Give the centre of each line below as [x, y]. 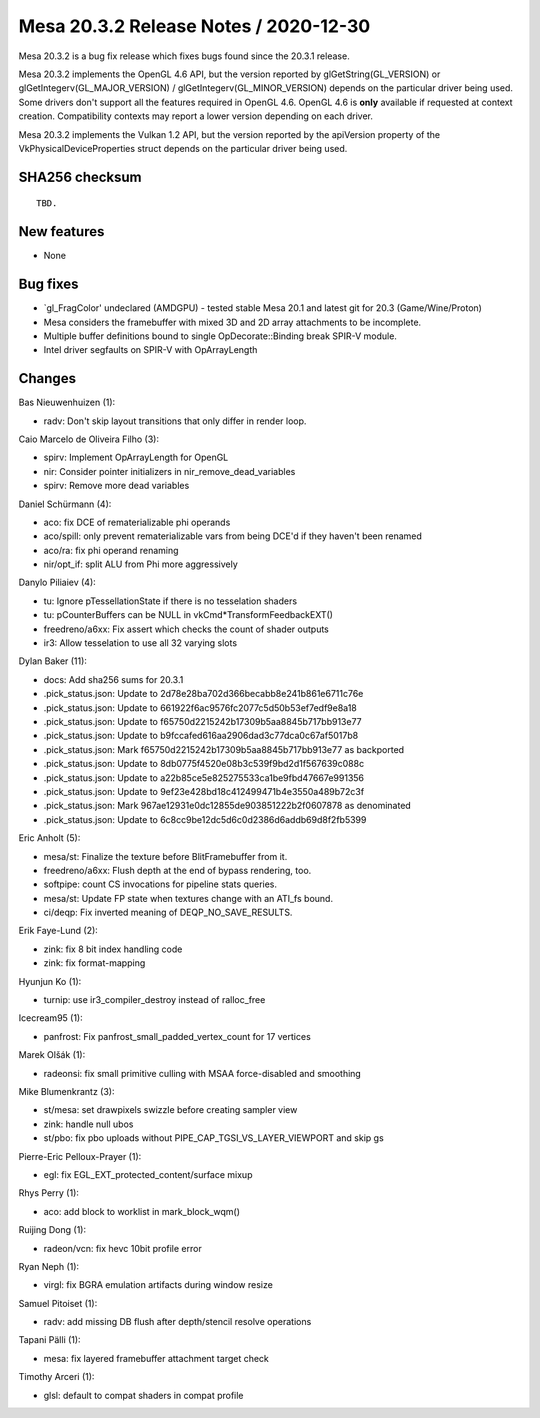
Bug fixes [48, 284]
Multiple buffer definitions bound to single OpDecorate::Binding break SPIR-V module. [220, 336]
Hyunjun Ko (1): [50, 981]
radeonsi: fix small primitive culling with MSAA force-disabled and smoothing [202, 1073]
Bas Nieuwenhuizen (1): [67, 402]
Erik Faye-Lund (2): [58, 931]
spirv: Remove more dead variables [116, 486]
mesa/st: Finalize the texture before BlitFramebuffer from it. [165, 856]
